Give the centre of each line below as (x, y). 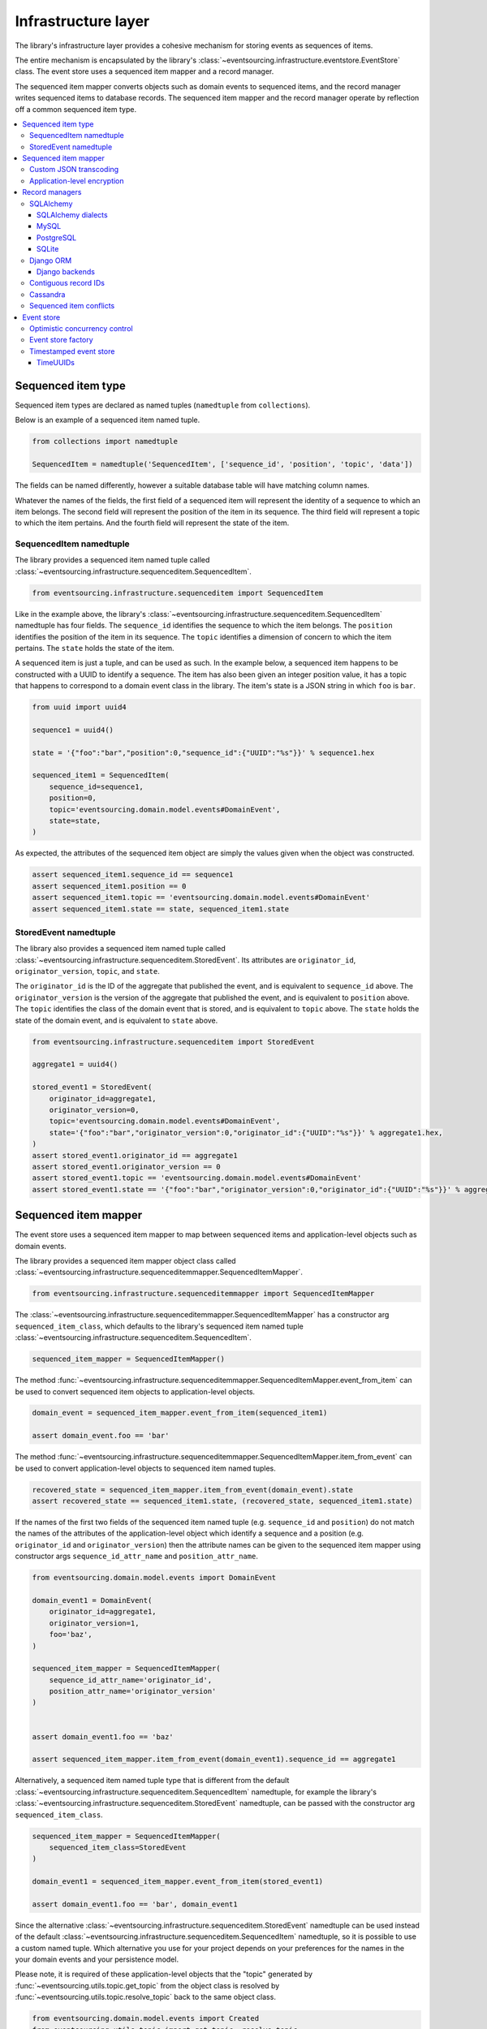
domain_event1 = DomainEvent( (92, 1600)
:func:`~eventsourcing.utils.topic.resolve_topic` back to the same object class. (145, 1997)
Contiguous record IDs (67, 283)
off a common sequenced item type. (76, 109)
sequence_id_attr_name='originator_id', (131, 1680)
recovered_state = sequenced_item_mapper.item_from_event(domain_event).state (192, 1490)
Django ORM (51, 261)
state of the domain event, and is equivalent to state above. (116, 1020)
